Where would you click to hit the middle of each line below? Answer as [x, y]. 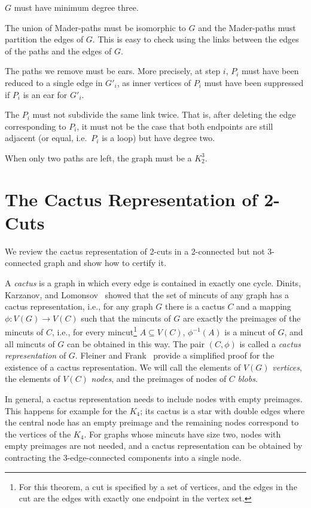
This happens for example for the [66, 410]
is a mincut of [250, 332]
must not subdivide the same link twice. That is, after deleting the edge [164, 114]
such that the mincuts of [126, 318]
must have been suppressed [254, 82]
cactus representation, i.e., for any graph [79, 306]
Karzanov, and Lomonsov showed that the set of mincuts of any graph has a [147, 294]
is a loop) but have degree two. [158, 138]
